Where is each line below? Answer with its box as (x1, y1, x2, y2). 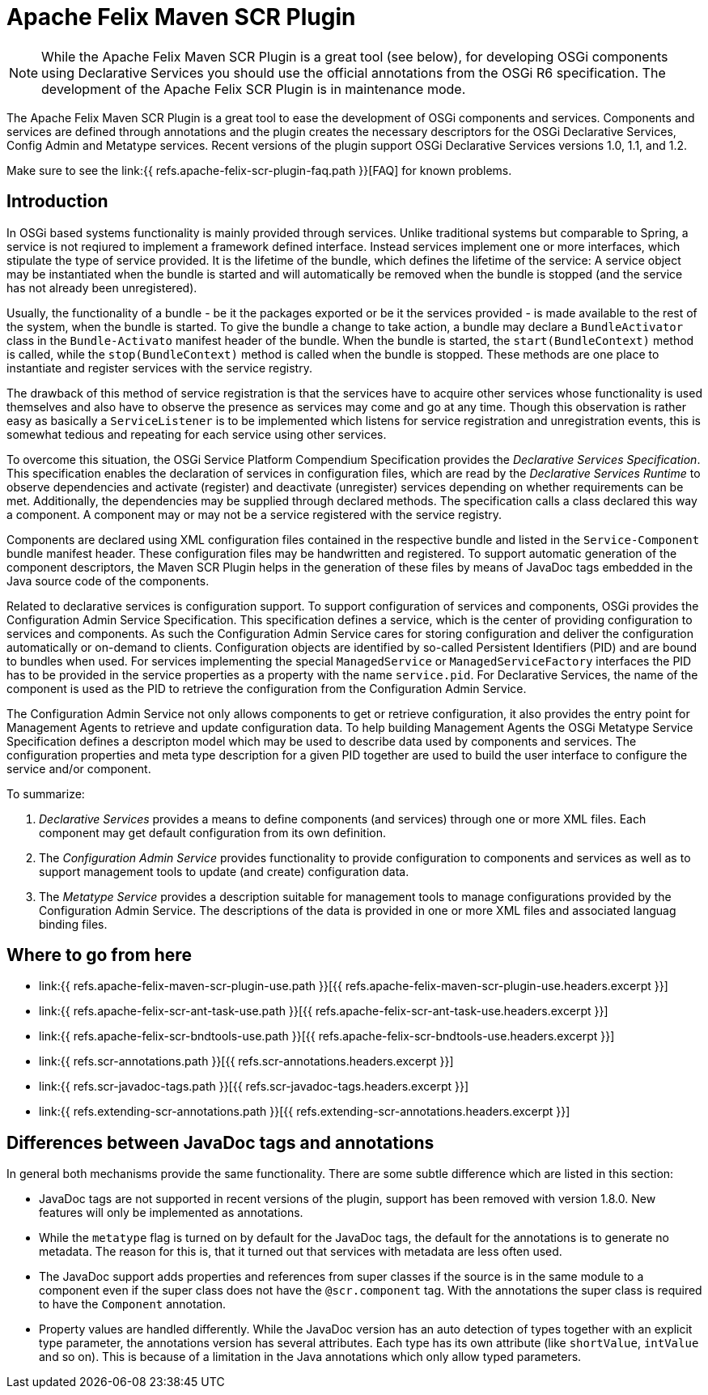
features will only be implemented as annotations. (39, 1206, 303, 1220)
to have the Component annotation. (39, 1297, 227, 1312)
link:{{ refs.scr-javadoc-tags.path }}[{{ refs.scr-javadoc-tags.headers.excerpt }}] (39, 1079, 469, 1094)
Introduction (6, 191, 108, 212)
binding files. (39, 917, 108, 931)
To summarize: (6, 786, 85, 801)
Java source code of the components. (6, 573, 210, 588)
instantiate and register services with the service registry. (6, 360, 312, 375)
